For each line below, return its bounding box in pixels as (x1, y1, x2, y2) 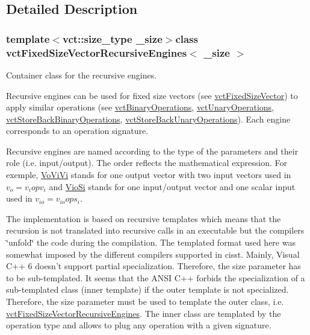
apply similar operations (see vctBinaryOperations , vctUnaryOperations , (6, 101, 274, 113)
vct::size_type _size (62, 31, 163, 46)
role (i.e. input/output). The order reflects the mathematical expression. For (6, 156, 287, 169)
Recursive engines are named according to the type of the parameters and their (6, 144, 299, 157)
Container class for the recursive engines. (6, 68, 157, 81)
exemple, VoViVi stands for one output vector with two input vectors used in (6, 168, 291, 181)
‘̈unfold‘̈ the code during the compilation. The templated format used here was (6, 236, 296, 249)
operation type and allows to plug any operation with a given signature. (6, 319, 271, 331)
